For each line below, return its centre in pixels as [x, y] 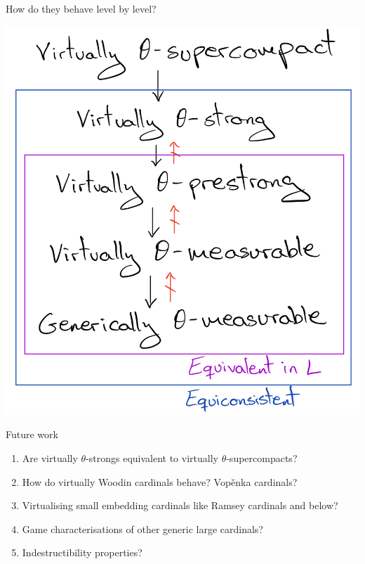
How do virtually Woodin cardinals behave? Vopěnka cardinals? [160, 481]
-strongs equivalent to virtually [152, 457]
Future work [32, 434]
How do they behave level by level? [81, 8]
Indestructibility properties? [82, 552]
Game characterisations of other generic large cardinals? [142, 528]
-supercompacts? [262, 457]
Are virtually [50, 457]
